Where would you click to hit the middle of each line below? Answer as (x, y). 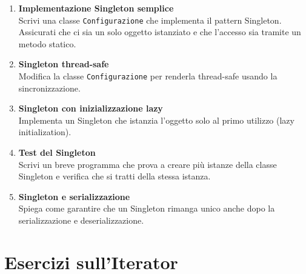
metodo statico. (47, 43)
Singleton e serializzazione (74, 196)
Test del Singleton (57, 152)
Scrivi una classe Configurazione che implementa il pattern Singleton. (150, 20)
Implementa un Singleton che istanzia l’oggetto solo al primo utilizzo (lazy (156, 120)
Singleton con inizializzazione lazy (91, 108)
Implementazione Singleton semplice (96, 8)
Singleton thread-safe (64, 64)
